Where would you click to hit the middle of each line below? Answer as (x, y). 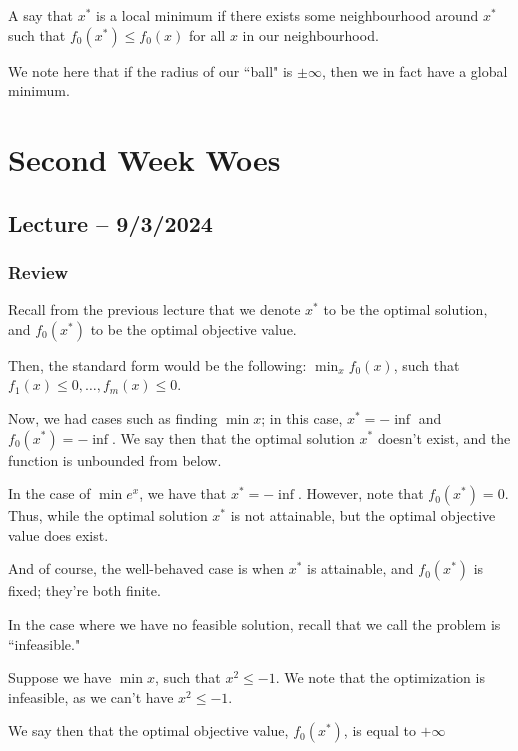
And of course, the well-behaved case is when (146, 568)
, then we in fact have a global (414, 70)
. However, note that (360, 493)
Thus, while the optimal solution (108, 515)
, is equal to (379, 730)
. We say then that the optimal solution (233, 437)
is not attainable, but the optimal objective (363, 515)
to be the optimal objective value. (193, 328)
